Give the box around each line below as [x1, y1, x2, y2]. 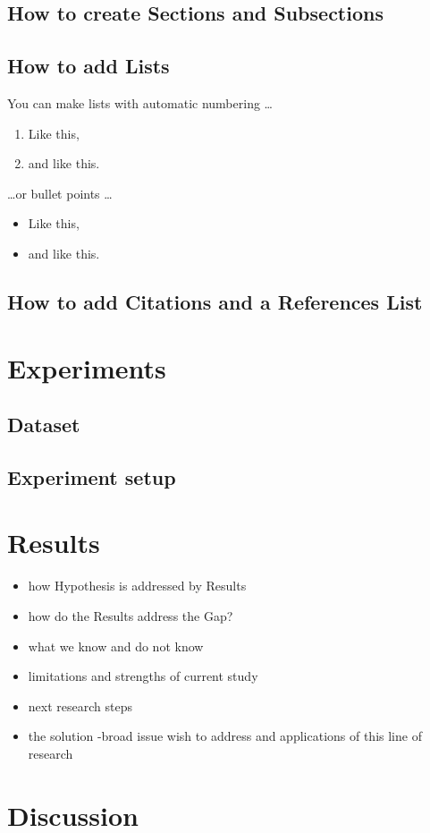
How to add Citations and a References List [7, 287, 423, 315]
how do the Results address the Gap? [28, 606, 233, 625]
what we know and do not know [28, 636, 204, 655]
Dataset [7, 411, 80, 438]
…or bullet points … [7, 183, 113, 202]
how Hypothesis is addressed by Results [28, 576, 247, 595]
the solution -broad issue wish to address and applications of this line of [28, 727, 422, 745]
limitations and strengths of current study [28, 667, 258, 685]
